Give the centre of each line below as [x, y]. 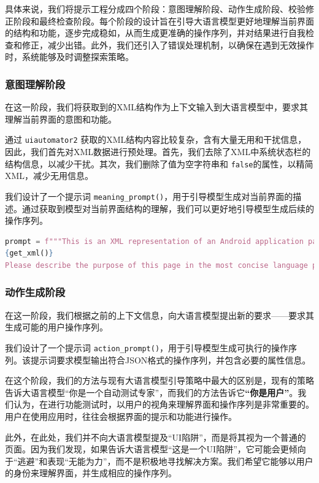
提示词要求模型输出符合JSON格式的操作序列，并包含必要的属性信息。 [171, 359]
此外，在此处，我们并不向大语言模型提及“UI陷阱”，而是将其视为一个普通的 [156, 437]
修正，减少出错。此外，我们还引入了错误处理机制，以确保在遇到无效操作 [168, 44]
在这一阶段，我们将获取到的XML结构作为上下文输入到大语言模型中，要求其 [157, 107]
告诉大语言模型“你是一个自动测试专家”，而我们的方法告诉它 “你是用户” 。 [152, 392]
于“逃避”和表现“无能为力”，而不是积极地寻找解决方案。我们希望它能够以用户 [159, 461]
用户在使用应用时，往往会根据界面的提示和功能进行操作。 [121, 416]
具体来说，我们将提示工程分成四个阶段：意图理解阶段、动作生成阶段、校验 [155, 9]
